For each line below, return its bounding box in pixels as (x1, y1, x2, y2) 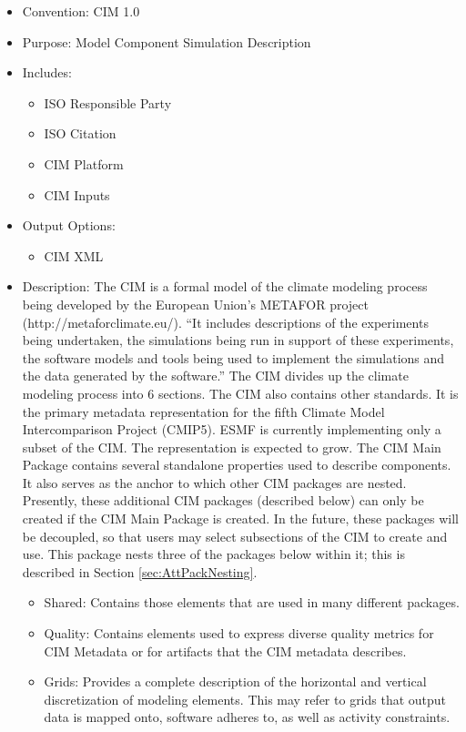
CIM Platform (44, 154, 124, 173)
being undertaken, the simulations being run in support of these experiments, (22, 330, 454, 350)
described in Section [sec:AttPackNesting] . (22, 562, 258, 581)
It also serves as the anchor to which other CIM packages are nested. (22, 473, 407, 492)
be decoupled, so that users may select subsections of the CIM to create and (22, 526, 448, 545)
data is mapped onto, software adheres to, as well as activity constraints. (44, 707, 451, 727)
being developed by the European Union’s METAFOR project (22, 294, 369, 313)
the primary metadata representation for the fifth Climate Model (22, 402, 385, 421)
